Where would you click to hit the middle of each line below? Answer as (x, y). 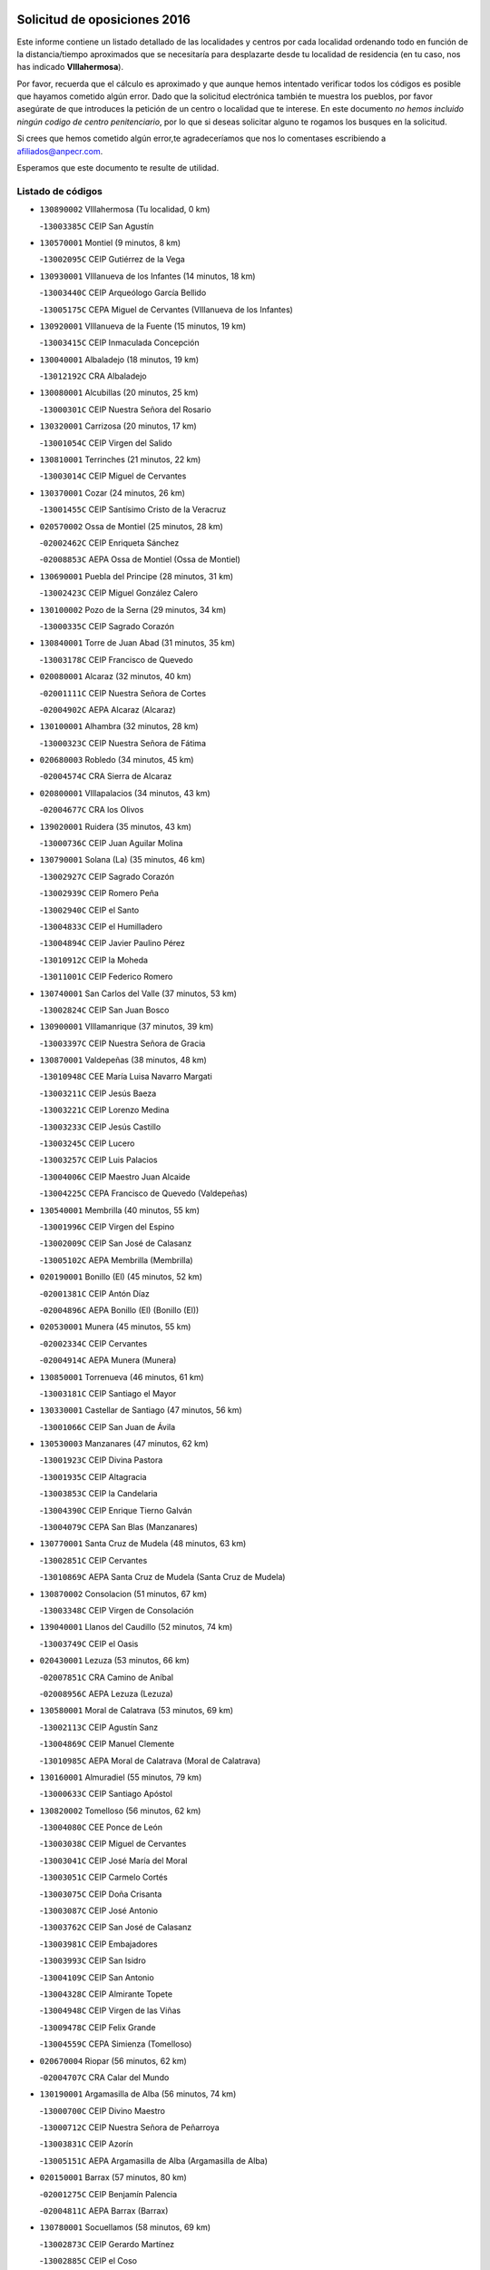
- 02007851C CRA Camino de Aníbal (107, 1677)
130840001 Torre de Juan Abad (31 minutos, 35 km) (137, 643)
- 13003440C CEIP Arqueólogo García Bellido (123, 293)
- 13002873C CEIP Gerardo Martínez (107, 2244)
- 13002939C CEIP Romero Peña (99, 893)
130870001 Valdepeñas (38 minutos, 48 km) (123, 1060)
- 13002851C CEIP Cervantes (93, 1560)
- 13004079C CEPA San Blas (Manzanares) (119, 1527)
